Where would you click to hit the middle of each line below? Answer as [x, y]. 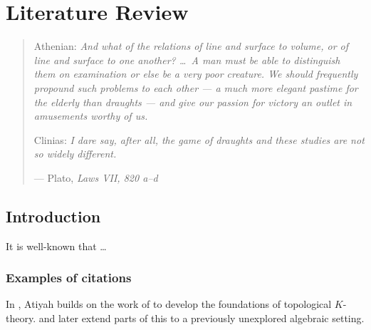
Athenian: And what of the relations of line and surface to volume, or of [191, 46]
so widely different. [75, 154]
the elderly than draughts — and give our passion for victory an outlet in [193, 102]
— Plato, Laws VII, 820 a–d [96, 177]
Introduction [53, 216]
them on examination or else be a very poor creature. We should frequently [196, 74]
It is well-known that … [56, 246]
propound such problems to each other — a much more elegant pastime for [196, 87]
